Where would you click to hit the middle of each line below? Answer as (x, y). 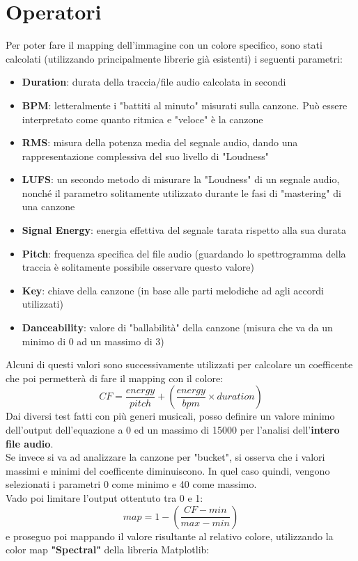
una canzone (48, 206)
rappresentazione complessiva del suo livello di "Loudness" (145, 156)
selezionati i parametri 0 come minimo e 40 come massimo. (131, 484)
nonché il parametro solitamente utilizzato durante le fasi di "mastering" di (181, 192)
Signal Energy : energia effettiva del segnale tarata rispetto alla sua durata (184, 230)
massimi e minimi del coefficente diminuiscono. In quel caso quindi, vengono (168, 470)
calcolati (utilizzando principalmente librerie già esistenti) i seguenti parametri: (174, 58)
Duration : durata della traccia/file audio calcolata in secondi (154, 82)
